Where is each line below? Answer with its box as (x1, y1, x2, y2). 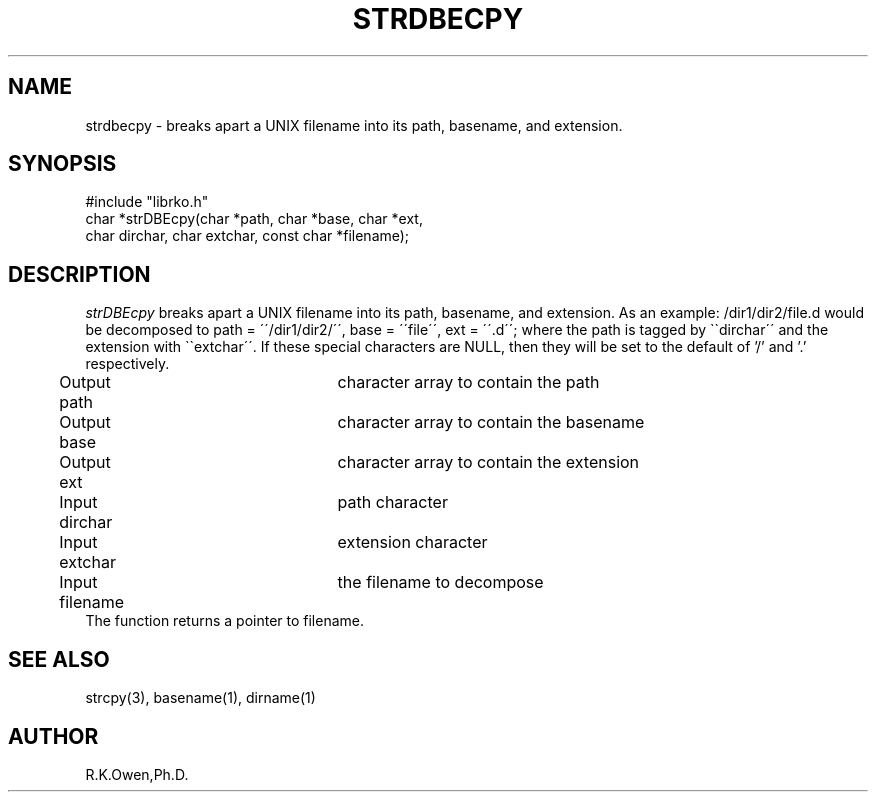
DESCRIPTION (8, 261, 151, 287)
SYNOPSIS (8, 151, 117, 177)
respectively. (85, 355, 170, 373)
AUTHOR (8, 723, 99, 749)
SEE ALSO (8, 646, 110, 672)
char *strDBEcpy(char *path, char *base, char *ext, (85, 210, 423, 228)
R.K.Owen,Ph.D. (85, 765, 189, 783)
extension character (337, 532, 488, 553)
